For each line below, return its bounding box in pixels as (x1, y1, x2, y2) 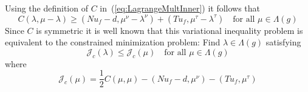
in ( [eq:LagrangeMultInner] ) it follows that (100, 2, 261, 14)
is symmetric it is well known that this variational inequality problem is (36, 24, 303, 36)
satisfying (265, 36, 301, 48)
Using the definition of (5, 2, 88, 14)
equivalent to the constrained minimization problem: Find (5, 36, 221, 48)
